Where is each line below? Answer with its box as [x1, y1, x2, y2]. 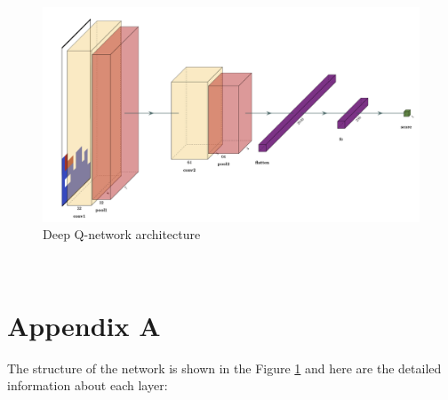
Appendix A [7, 307, 161, 343]
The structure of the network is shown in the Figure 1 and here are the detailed [7, 358, 442, 377]
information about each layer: [7, 376, 168, 395]
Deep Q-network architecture [43, 225, 201, 244]
